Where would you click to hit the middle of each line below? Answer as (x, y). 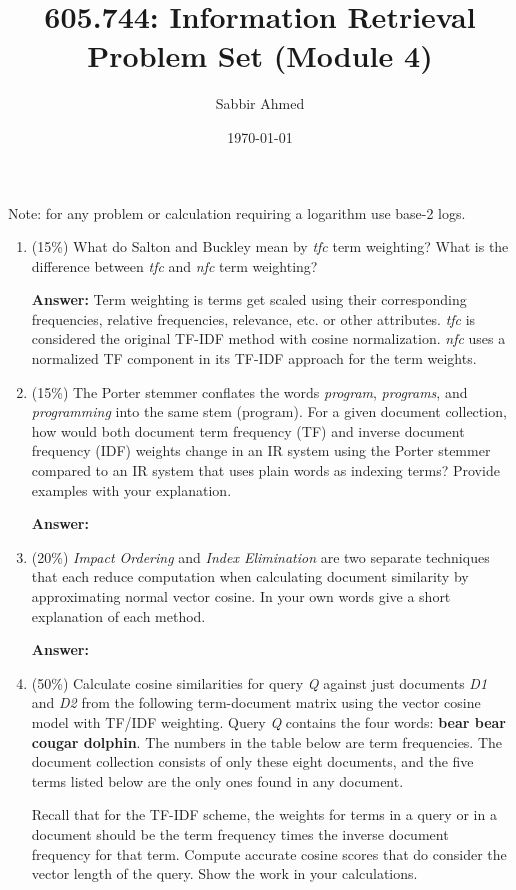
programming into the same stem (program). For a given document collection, (269, 411)
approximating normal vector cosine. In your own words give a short (241, 596)
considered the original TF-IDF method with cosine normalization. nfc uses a (268, 338)
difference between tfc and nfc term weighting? (174, 265)
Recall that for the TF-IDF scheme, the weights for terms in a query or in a (264, 814)
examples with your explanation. (131, 489)
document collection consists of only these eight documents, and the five (252, 761)
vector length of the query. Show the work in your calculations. (224, 873)
